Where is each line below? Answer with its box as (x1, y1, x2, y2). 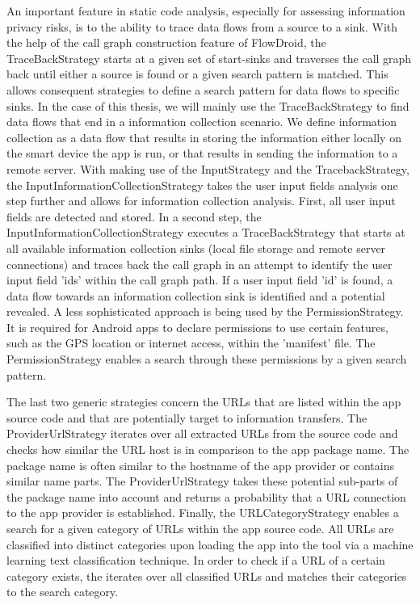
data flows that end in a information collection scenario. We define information (6, 113, 397, 130)
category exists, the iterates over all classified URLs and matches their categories (6, 567, 407, 584)
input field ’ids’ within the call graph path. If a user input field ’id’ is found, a (6, 271, 393, 288)
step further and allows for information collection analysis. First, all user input (6, 192, 396, 209)
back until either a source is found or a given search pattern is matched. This (6, 65, 388, 82)
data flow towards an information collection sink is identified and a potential (6, 287, 385, 304)
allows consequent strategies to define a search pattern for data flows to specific (6, 81, 400, 98)
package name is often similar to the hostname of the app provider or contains (6, 456, 394, 473)
